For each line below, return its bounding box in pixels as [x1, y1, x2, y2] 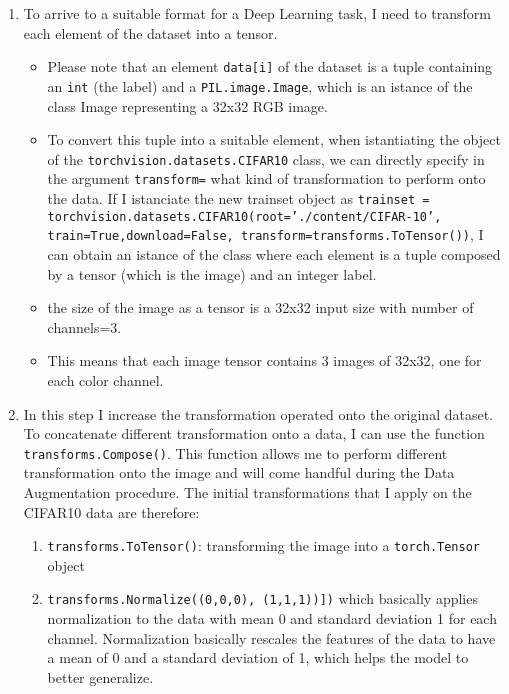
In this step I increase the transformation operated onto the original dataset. [23, 403, 493, 424]
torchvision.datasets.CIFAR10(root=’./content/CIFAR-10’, [47, 209, 442, 224]
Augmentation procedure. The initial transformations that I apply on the [23, 481, 472, 502]
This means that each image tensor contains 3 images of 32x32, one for [47, 350, 482, 371]
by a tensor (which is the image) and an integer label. [47, 263, 377, 284]
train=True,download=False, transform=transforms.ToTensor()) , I [47, 224, 484, 245]
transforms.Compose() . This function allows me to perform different [23, 442, 448, 463]
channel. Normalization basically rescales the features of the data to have [47, 627, 496, 648]
